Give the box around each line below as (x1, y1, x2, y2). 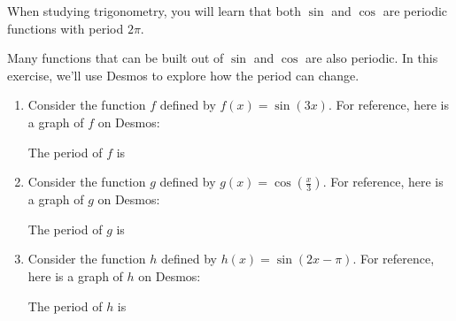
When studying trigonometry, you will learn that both (7, 2, 301, 19)
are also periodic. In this (305, 49, 438, 67)
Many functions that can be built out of (7, 49, 224, 67)
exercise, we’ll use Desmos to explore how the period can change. (7, 65, 359, 84)
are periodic (383, 2, 448, 19)
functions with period (7, 19, 124, 37)
